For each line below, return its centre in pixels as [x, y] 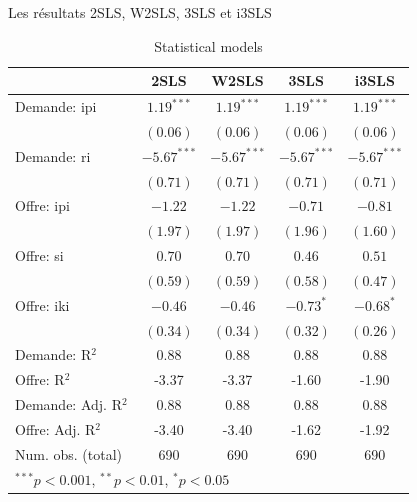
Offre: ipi [42, 205]
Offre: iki [42, 304]
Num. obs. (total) [69, 453]
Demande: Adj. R [68, 404]
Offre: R [40, 379]
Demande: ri [53, 155]
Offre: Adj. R [55, 429]
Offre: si [39, 255]
